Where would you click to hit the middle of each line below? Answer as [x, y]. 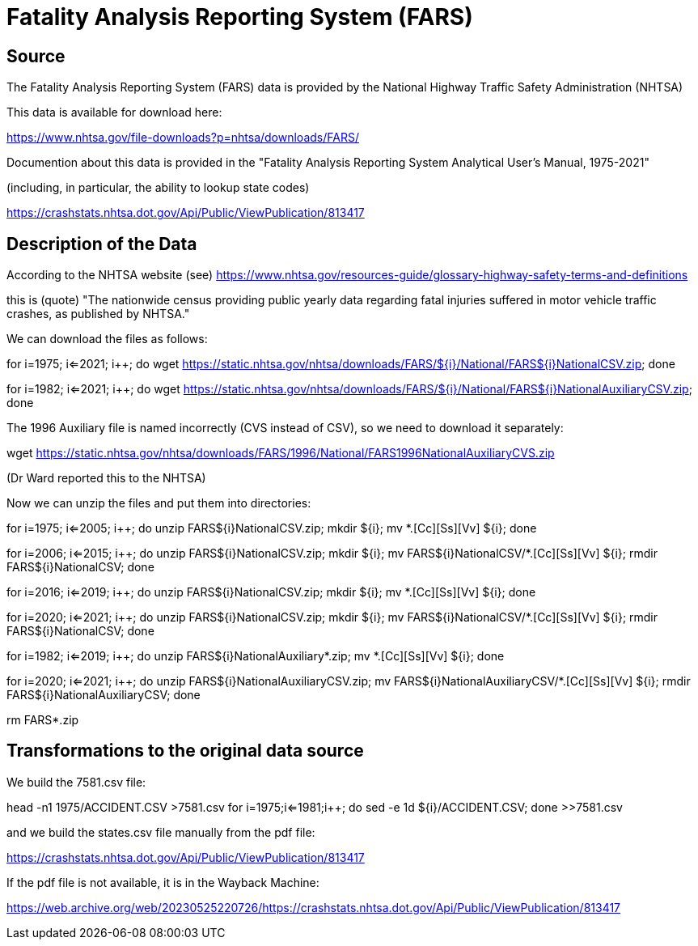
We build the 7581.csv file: [76, 782]
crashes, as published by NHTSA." [98, 314]
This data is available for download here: [114, 112]
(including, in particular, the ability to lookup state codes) [158, 188]
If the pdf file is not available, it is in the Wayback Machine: [163, 882]
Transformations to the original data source [185, 751]
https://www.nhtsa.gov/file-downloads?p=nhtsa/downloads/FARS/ [183, 138]
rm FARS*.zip [43, 720]
